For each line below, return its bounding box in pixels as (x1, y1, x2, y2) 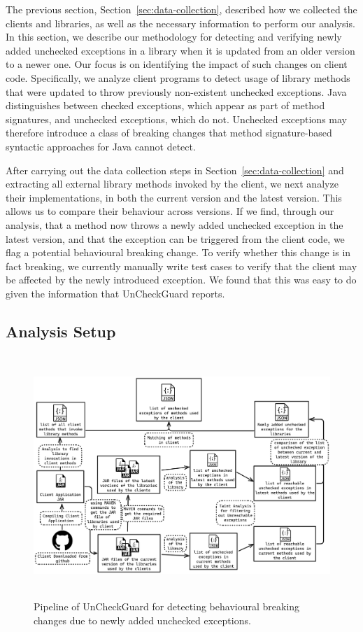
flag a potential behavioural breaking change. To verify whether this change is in (6, 245, 351, 260)
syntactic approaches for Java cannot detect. (6, 139, 196, 153)
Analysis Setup (6, 320, 116, 342)
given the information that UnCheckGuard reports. (6, 286, 225, 300)
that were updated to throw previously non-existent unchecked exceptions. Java (6, 84, 347, 99)
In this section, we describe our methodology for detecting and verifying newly (6, 29, 342, 44)
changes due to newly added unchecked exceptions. (34, 612, 251, 627)
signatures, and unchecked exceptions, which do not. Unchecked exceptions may (6, 111, 347, 126)
